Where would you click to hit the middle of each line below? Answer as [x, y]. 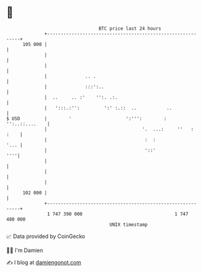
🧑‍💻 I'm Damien [25, 250]
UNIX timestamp [129, 224]
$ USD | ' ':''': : [86, 118]
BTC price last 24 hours [130, 28]
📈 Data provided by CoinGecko [46, 236]
